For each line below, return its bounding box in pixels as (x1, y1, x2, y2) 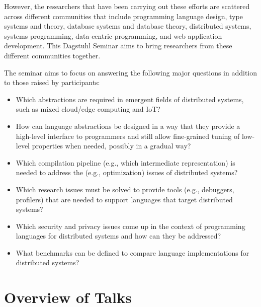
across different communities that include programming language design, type (4, 11, 243, 21)
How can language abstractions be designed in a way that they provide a (16, 120, 240, 131)
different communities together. (4, 50, 101, 60)
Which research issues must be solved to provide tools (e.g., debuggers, (16, 184, 234, 194)
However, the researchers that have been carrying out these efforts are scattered (4, 1, 250, 11)
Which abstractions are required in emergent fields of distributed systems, (16, 94, 244, 104)
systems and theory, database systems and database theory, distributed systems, (4, 21, 251, 31)
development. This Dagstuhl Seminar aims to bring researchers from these (4, 40, 232, 51)
